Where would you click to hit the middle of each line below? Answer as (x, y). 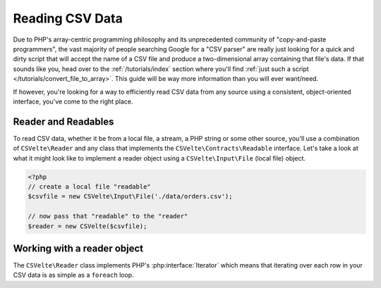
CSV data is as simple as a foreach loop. (73, 275)
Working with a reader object (78, 248)
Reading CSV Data (68, 18)
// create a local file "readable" (89, 186)
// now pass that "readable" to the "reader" (108, 216)
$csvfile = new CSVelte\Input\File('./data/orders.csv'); (130, 196)
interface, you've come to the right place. (73, 101)
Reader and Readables (64, 121)
